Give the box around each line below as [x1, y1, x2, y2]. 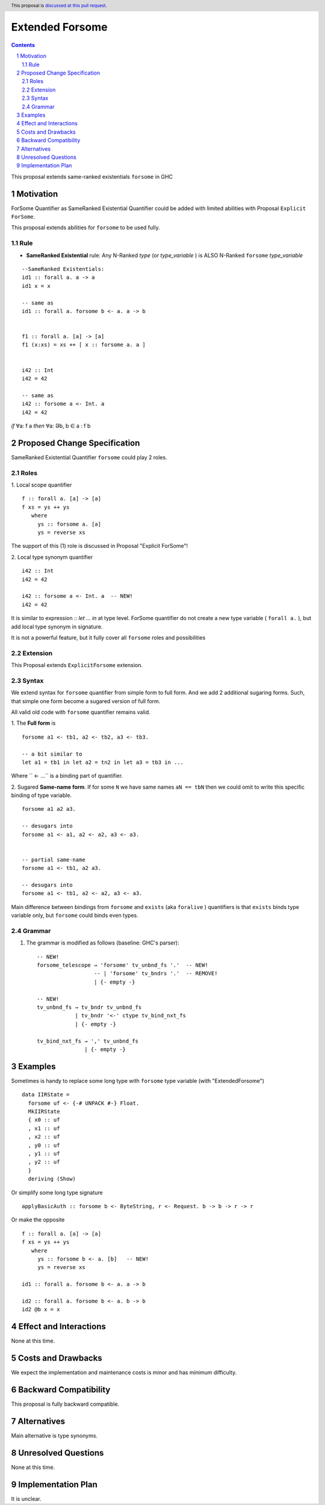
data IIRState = [22, 1091, 70, 1098]
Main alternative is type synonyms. [11, 1432, 98, 1439]
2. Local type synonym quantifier [11, 553, 93, 560]
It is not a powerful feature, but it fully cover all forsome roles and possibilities [11, 634, 206, 641]
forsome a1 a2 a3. [22, 805, 76, 813]
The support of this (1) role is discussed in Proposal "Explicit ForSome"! [11, 542, 188, 550]
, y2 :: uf [28, 1159, 60, 1165]
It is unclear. [11, 1495, 42, 1502]
